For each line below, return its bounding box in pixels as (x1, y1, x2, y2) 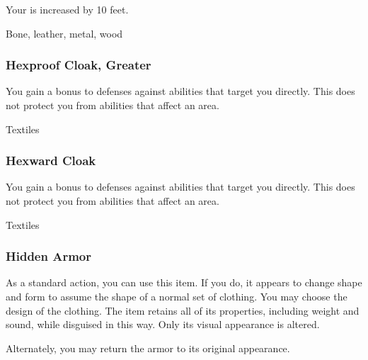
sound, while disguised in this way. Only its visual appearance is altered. (6, 317, 320, 332)
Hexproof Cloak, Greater (6, 56, 151, 74)
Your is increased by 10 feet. (6, 2, 129, 16)
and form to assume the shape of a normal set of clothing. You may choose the (6, 289, 347, 303)
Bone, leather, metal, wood (6, 26, 123, 40)
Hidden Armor (6, 247, 91, 265)
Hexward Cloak (6, 152, 96, 169)
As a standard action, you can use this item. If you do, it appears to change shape (6, 275, 362, 290)
